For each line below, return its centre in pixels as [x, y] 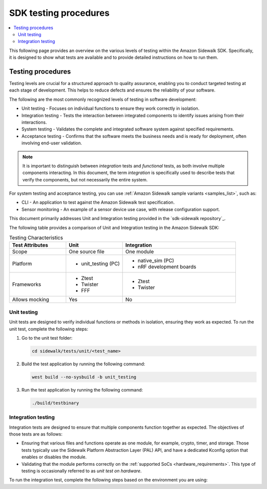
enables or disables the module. [54, 457]
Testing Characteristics [36, 238]
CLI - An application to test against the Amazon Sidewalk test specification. [98, 202]
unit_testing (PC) [100, 264]
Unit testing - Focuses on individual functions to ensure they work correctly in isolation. [111, 108]
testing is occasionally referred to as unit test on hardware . [82, 471]
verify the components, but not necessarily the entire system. [85, 179]
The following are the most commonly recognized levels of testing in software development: [103, 99]
